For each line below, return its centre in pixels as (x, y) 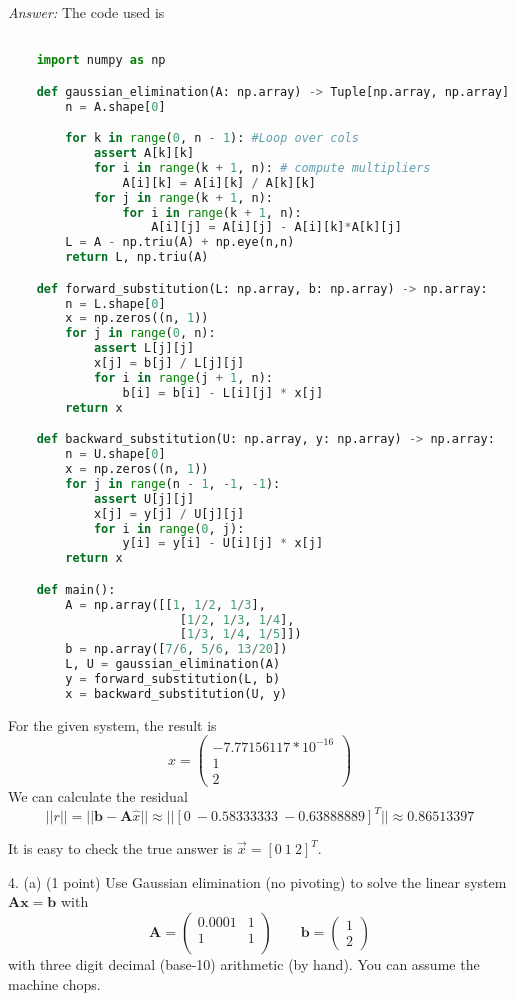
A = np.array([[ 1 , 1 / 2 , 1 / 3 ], (165, 604)
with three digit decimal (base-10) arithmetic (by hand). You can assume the (244, 963)
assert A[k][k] (144, 153)
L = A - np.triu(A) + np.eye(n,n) (180, 242)
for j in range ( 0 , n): (140, 333)
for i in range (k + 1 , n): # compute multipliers (262, 167)
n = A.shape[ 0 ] (115, 106)
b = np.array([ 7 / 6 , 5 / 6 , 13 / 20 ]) (176, 649)
